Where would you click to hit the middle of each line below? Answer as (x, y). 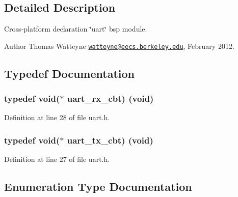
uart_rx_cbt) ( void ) (110, 99)
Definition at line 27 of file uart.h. (57, 159)
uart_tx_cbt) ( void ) (110, 140)
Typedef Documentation (69, 73)
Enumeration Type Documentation (98, 187)
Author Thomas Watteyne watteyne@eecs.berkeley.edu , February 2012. (119, 46)
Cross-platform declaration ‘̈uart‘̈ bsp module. (76, 29)
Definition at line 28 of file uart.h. (57, 117)
